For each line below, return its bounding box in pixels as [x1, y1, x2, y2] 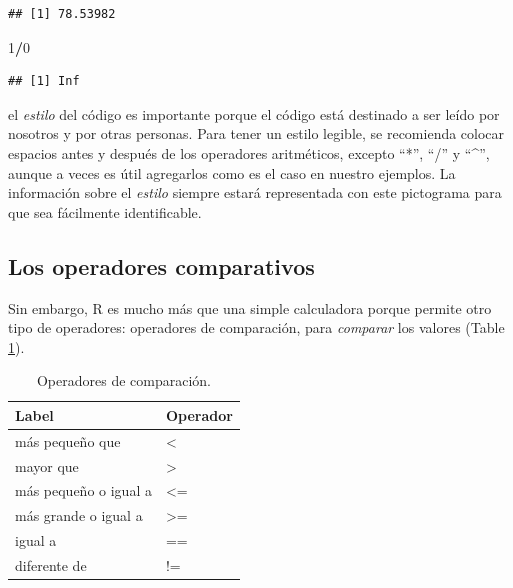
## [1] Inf [8, 74, 80, 89]
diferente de [15, 554, 87, 575]
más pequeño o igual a [15, 480, 152, 501]
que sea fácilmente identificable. [8, 201, 202, 222]
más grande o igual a [15, 505, 143, 526]
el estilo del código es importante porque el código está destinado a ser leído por [8, 103, 500, 124]
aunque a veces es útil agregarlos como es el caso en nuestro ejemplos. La [8, 162, 456, 183]
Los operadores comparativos [8, 250, 315, 281]
